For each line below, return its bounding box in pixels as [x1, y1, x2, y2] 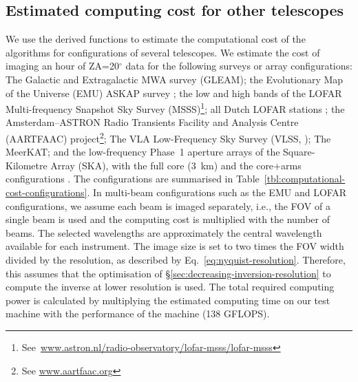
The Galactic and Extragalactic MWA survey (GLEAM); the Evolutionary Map [6, 72, 344, 86]
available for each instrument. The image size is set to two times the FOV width [6, 239, 344, 253]
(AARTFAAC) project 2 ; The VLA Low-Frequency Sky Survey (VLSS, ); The [6, 129, 331, 145]
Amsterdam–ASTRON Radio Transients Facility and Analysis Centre [6, 115, 299, 129]
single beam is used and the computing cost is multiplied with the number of [6, 212, 330, 226]
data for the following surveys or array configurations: [125, 59, 352, 73]
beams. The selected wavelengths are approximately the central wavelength [6, 225, 322, 240]
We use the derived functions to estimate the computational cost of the [6, 32, 306, 46]
